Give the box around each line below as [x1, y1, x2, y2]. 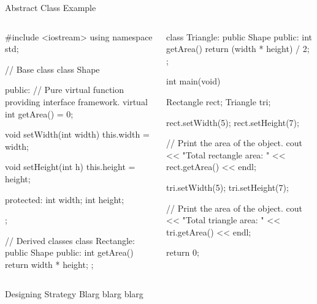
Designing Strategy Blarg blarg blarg [5, 287, 143, 300]
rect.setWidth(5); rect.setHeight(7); [166, 116, 299, 128]
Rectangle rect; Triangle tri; [166, 95, 271, 108]
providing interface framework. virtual [5, 95, 148, 108]
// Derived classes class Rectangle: [5, 234, 135, 247]
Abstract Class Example [5, 1, 96, 13]
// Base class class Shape [5, 62, 100, 75]
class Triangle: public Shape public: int [166, 30, 312, 43]
